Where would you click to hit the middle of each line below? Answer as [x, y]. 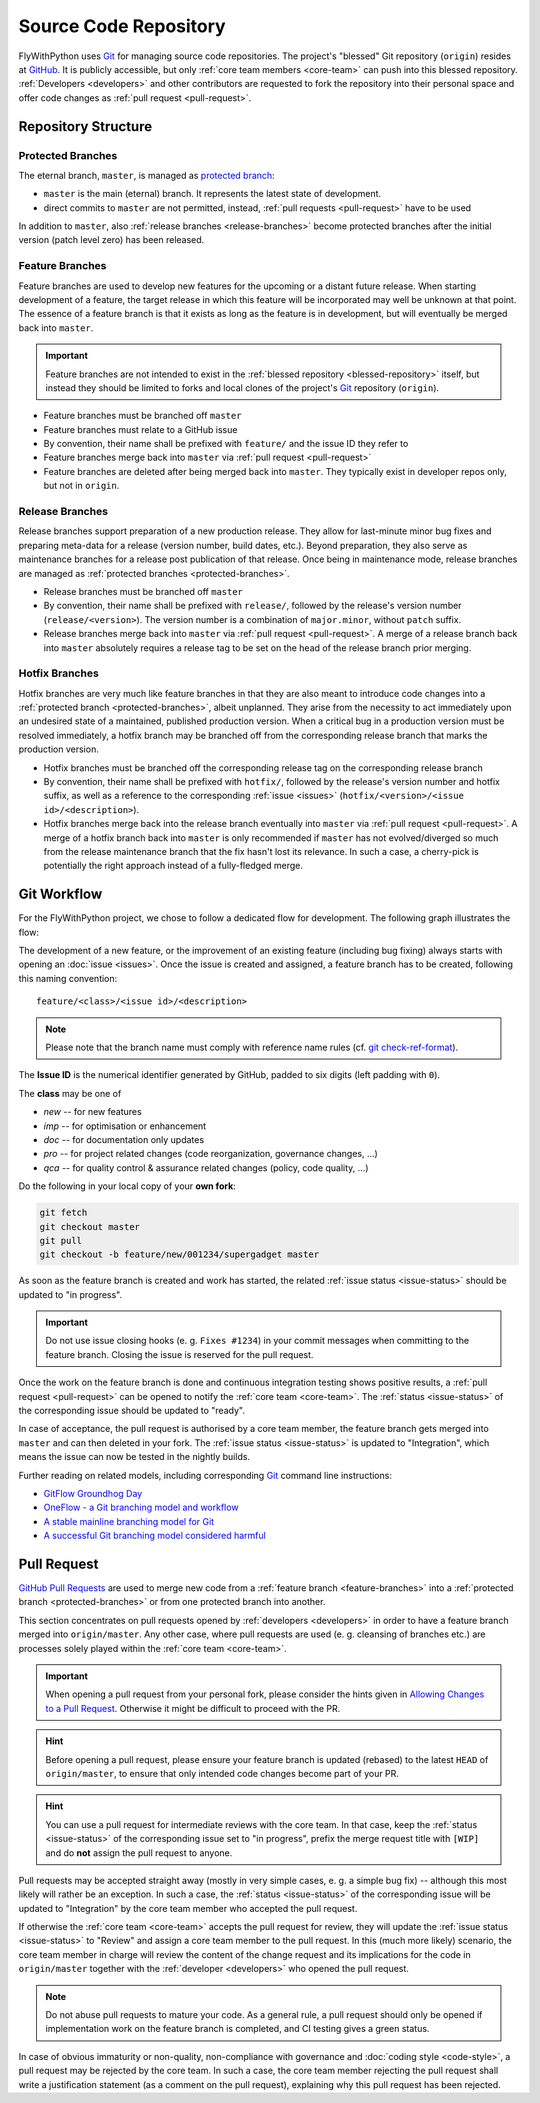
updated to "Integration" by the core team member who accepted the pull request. [188, 1908]
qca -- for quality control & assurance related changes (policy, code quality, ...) [206, 1167]
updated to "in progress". [70, 1294]
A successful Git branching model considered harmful [155, 1536]
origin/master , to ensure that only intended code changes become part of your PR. [222, 1773]
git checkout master [89, 1226]
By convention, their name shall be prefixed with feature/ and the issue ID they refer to [226, 444]
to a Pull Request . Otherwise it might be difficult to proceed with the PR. [193, 1708]
